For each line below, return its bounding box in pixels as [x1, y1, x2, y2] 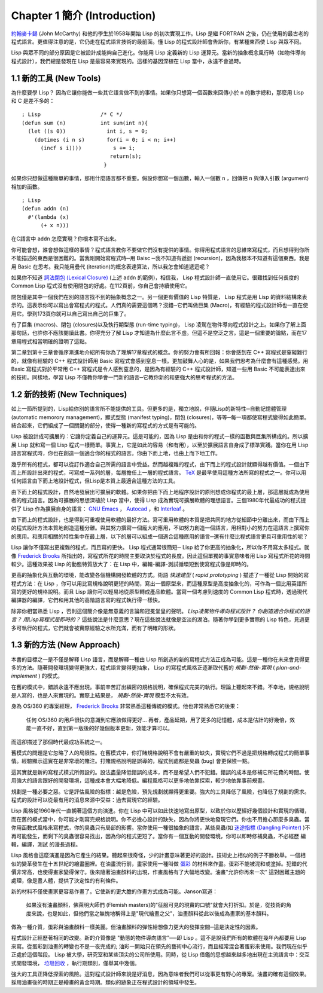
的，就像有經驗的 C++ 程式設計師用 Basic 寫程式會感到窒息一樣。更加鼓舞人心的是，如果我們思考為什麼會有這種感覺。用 [11, 357, 309, 364]
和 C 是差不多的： [11, 97, 55, 105]
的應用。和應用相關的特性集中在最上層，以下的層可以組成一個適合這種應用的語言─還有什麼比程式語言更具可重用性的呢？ [11, 533, 308, 540]
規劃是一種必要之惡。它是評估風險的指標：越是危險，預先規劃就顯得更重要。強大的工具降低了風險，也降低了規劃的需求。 [11, 788, 310, 795]
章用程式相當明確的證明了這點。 [11, 338, 90, 345]
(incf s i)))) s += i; [40, 144, 136, 151]
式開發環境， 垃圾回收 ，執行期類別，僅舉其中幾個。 [11, 960, 140, 967]
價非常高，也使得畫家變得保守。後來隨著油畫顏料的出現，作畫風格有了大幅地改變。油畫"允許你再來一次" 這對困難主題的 [11, 869, 306, 876]
